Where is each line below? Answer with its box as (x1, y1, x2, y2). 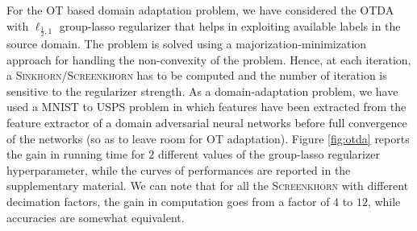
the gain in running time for (6, 146, 145, 163)
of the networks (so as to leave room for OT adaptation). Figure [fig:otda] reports (6, 130, 410, 146)
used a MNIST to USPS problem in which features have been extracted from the (6, 98, 407, 115)
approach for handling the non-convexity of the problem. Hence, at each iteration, (6, 51, 411, 68)
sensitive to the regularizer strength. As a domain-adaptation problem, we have (6, 82, 398, 99)
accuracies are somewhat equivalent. (6, 208, 185, 225)
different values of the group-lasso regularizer (157, 146, 380, 163)
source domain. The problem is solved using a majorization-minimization (6, 35, 367, 52)
